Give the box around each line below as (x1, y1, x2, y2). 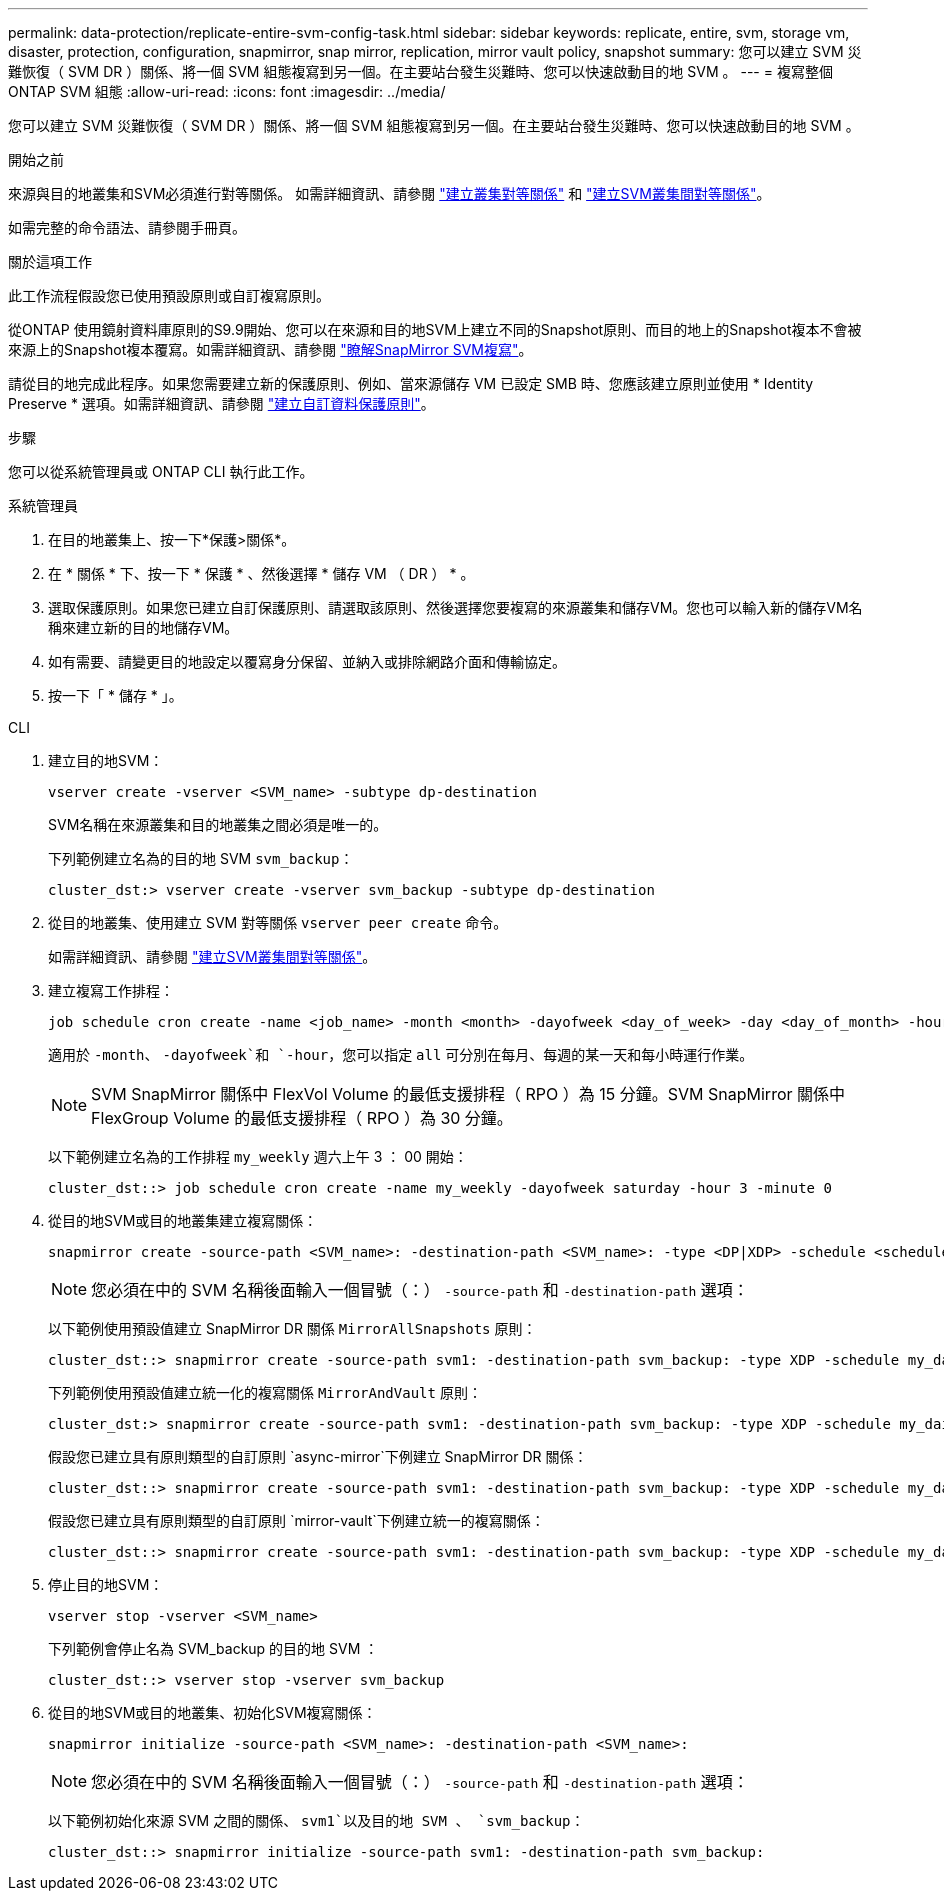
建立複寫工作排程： (48, 982, 174, 999)
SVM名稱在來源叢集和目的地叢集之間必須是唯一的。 (48, 816, 388, 833)
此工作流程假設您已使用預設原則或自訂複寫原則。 (8, 287, 330, 304)
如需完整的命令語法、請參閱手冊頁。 (8, 219, 246, 236)
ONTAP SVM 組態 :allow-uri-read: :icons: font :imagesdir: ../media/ (8, 83, 446, 100)
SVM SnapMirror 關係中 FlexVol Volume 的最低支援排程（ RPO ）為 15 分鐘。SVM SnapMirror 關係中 (91, 1084, 846, 1104)
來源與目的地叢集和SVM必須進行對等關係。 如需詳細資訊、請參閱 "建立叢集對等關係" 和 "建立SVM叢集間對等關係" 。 (8, 185, 771, 202)
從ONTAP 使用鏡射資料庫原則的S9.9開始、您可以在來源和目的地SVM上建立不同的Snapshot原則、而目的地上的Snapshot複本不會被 (8, 321, 862, 338)
